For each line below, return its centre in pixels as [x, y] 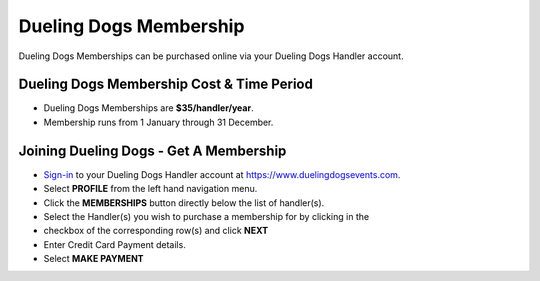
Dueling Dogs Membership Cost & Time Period [166, 84]
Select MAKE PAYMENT [93, 259]
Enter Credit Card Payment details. [115, 244]
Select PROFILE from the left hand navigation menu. [150, 189]
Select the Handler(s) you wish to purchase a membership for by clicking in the [206, 216]
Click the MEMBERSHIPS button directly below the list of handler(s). [184, 202]
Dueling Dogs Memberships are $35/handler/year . [148, 108]
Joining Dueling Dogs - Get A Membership [152, 150]
